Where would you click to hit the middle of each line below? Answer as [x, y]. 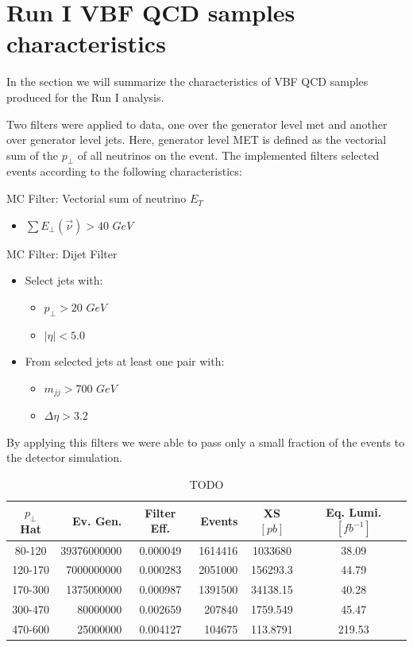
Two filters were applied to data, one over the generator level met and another [197, 124]
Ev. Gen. [97, 520]
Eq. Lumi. [354, 511]
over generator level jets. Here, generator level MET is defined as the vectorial [197, 139]
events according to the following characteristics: [124, 171]
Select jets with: [64, 280]
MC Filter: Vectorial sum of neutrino [96, 198]
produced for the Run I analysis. [85, 97]
